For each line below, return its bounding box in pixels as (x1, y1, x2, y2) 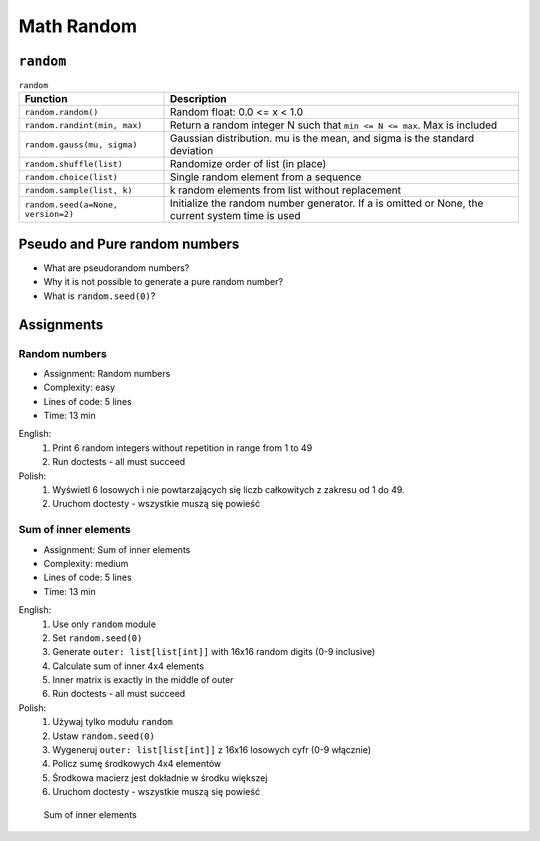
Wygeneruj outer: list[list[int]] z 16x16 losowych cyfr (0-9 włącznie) (52, 744, 372, 756)
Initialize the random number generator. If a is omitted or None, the (170, 196, 484, 210)
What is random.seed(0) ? (43, 290, 156, 302)
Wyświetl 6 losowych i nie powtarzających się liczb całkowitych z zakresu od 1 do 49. (52, 484, 405, 496)
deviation (170, 144, 214, 158)
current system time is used (170, 209, 301, 223)
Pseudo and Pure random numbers (18, 235, 240, 252)
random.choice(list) (24, 171, 119, 182)
